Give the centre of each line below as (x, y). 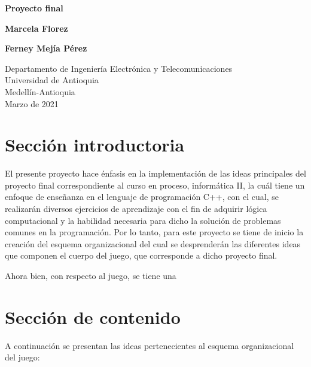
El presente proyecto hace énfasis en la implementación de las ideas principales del (155, 173)
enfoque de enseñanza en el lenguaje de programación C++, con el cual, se (142, 197)
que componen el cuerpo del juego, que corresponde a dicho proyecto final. (141, 255)
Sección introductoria (95, 145)
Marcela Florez (36, 28)
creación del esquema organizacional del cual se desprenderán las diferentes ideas (153, 243)
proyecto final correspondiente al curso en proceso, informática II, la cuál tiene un (155, 185)
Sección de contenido (93, 316)
